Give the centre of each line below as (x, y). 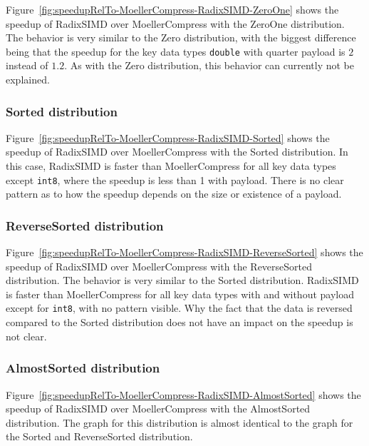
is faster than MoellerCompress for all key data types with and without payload (180, 294)
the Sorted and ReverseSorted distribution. (99, 436)
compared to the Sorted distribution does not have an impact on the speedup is (180, 322)
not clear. (26, 336)
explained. (28, 80)
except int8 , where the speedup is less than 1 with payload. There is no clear (175, 179)
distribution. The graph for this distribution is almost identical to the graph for (180, 422)
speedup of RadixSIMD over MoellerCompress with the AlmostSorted (158, 409)
